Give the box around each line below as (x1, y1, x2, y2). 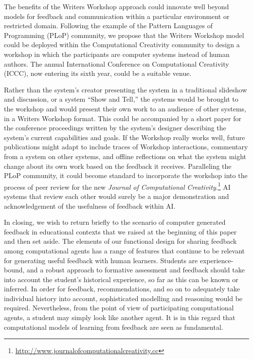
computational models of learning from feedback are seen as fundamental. (4, 322, 223, 332)
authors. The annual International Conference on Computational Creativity (4, 58, 229, 69)
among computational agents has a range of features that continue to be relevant (4, 245, 245, 255)
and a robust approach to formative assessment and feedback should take (27, 265, 245, 275)
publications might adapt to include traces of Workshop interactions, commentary (4, 142, 248, 152)
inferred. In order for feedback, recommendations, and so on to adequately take (4, 284, 240, 294)
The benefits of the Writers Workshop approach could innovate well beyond (4, 1, 229, 11)
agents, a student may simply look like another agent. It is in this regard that (4, 312, 235, 323)
